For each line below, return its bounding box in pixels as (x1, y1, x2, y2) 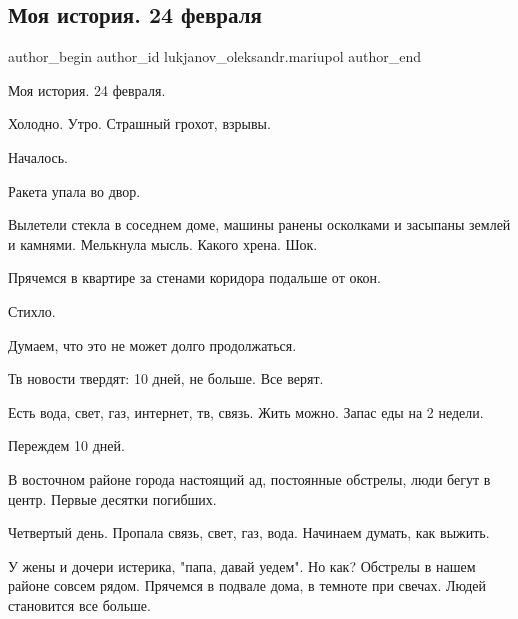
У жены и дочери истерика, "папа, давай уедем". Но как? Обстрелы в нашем (8, 555, 476, 576)
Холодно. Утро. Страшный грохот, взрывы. (8, 113, 271, 134)
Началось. (8, 146, 68, 167)
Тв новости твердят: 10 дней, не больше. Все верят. (8, 368, 324, 389)
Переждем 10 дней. (8, 435, 125, 456)
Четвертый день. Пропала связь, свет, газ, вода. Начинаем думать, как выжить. (8, 522, 490, 543)
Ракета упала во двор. (8, 180, 141, 201)
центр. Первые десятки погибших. (8, 488, 217, 509)
